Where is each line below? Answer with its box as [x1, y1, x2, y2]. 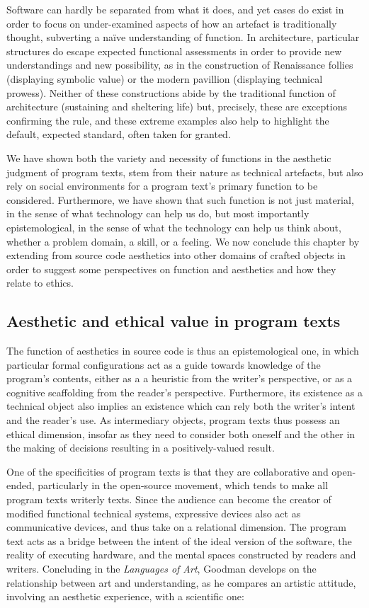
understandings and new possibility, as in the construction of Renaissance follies [6, 57, 353, 72]
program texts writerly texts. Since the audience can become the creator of [6, 492, 331, 507]
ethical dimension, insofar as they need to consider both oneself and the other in [6, 426, 356, 441]
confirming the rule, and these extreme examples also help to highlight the [6, 113, 329, 127]
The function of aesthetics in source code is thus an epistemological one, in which [6, 343, 359, 358]
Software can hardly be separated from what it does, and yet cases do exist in [6, 2, 344, 16]
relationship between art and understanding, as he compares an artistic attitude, [6, 575, 356, 590]
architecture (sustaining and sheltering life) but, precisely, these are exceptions [6, 99, 347, 114]
